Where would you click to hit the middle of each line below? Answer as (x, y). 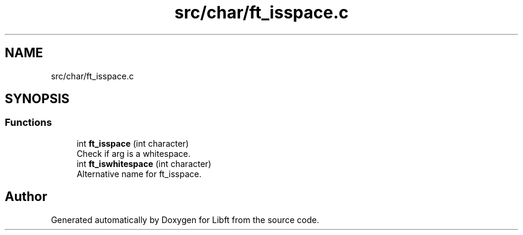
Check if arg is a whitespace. (134, 153)
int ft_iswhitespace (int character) (144, 163)
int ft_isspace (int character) (133, 143)
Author (26, 197)
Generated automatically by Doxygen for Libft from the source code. (185, 219)
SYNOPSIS (37, 99)
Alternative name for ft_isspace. (139, 174)
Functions (28, 123)
